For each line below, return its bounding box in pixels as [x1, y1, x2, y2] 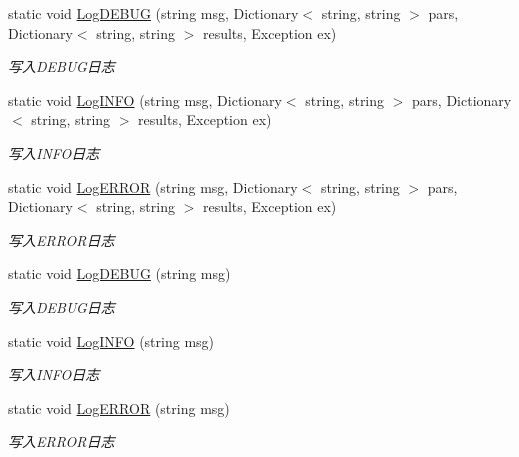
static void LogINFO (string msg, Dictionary [8, 89, 282, 110]
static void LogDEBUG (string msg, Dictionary [8, 3, 299, 23]
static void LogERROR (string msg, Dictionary [8, 176, 298, 197]
